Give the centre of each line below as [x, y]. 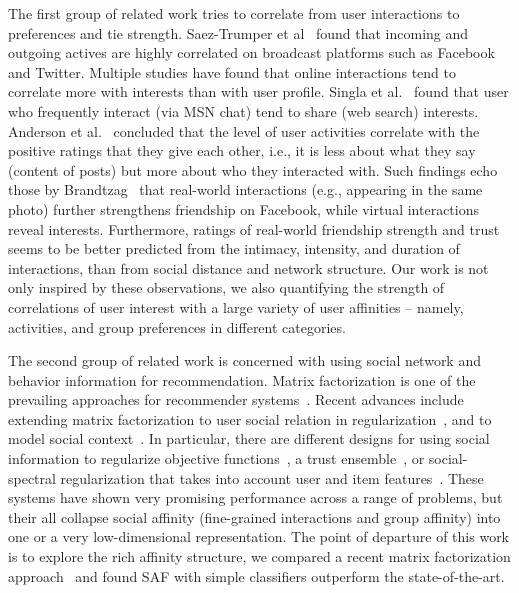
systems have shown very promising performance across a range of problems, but [255, 497]
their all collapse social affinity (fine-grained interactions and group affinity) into [254, 516]
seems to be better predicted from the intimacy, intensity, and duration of [234, 248]
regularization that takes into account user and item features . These [272, 477]
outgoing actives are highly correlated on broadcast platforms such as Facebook [251, 52]
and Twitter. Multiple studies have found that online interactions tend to [232, 71]
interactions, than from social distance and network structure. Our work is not [248, 267]
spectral [32, 477]
